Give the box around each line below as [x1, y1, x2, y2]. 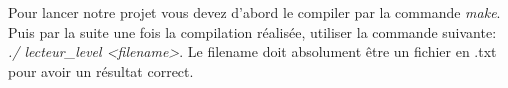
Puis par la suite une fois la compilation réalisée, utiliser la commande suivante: [8, 21, 497, 42]
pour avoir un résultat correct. [8, 60, 194, 81]
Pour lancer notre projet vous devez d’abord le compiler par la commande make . [8, 2, 501, 22]
